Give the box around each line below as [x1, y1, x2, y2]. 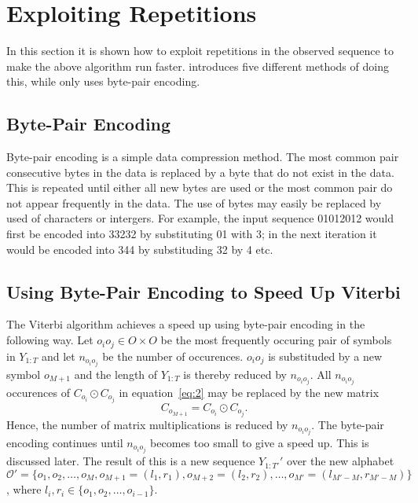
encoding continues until [6, 434, 123, 450]
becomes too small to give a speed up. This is [150, 434, 369, 450]
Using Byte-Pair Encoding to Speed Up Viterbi [6, 279, 401, 303]
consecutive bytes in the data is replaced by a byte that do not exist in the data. [6, 163, 394, 180]
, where [6, 481, 42, 497]
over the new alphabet [287, 453, 394, 469]
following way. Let [6, 332, 93, 348]
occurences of [6, 384, 70, 400]
